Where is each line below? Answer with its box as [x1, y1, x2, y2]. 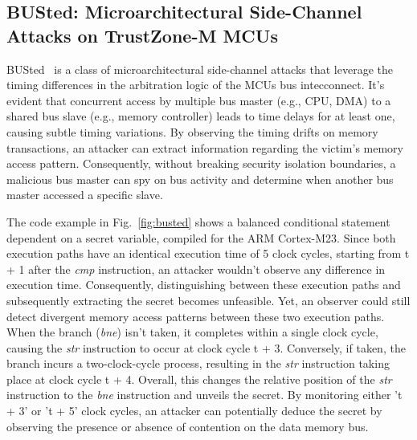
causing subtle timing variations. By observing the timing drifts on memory [6, 123, 378, 140]
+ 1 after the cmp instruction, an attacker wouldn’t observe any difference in [6, 260, 386, 277]
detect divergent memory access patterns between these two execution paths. [6, 308, 385, 324]
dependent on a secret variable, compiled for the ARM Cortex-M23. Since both [6, 229, 396, 246]
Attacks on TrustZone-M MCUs [6, 22, 278, 47]
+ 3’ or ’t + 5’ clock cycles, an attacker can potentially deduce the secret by [6, 402, 382, 419]
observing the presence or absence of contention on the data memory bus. [6, 418, 369, 434]
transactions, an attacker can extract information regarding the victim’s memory [6, 139, 404, 156]
